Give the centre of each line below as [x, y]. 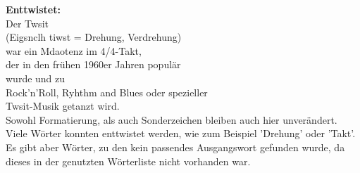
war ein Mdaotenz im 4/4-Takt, [74, 50]
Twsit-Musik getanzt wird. [63, 106]
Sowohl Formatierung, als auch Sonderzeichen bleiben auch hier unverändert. [172, 119]
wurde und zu [36, 78]
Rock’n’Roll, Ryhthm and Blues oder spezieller [107, 92]
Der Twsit [27, 23]
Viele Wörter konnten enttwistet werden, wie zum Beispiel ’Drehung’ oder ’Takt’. [181, 133]
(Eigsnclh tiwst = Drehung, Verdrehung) [94, 37]
